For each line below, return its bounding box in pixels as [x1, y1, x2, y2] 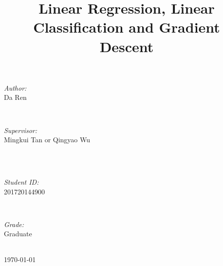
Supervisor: [4, 125, 37, 135]
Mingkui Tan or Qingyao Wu [4, 134, 91, 145]
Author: [4, 82, 27, 93]
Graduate [4, 228, 32, 239]
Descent [99, 36, 154, 56]
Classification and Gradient [33, 17, 220, 37]
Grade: [4, 219, 24, 229]
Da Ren [4, 92, 27, 102]
